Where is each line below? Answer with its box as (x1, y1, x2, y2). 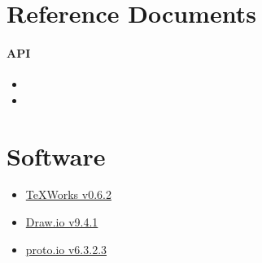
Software (7, 139, 106, 172)
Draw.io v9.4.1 (25, 213, 98, 231)
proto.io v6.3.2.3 (25, 240, 107, 257)
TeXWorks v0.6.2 (25, 186, 111, 203)
